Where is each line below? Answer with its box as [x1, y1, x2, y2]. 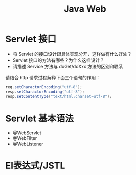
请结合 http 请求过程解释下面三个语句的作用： [5, 74, 100, 80]
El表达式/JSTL [5, 160, 65, 171]
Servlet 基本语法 [5, 113, 74, 124]
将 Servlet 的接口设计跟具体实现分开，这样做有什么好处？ [12, 51, 132, 57]
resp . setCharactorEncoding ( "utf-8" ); [5, 89, 85, 94]
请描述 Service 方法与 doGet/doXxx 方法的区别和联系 [12, 63, 123, 69]
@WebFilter [12, 135, 37, 141]
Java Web [64, 3, 106, 15]
